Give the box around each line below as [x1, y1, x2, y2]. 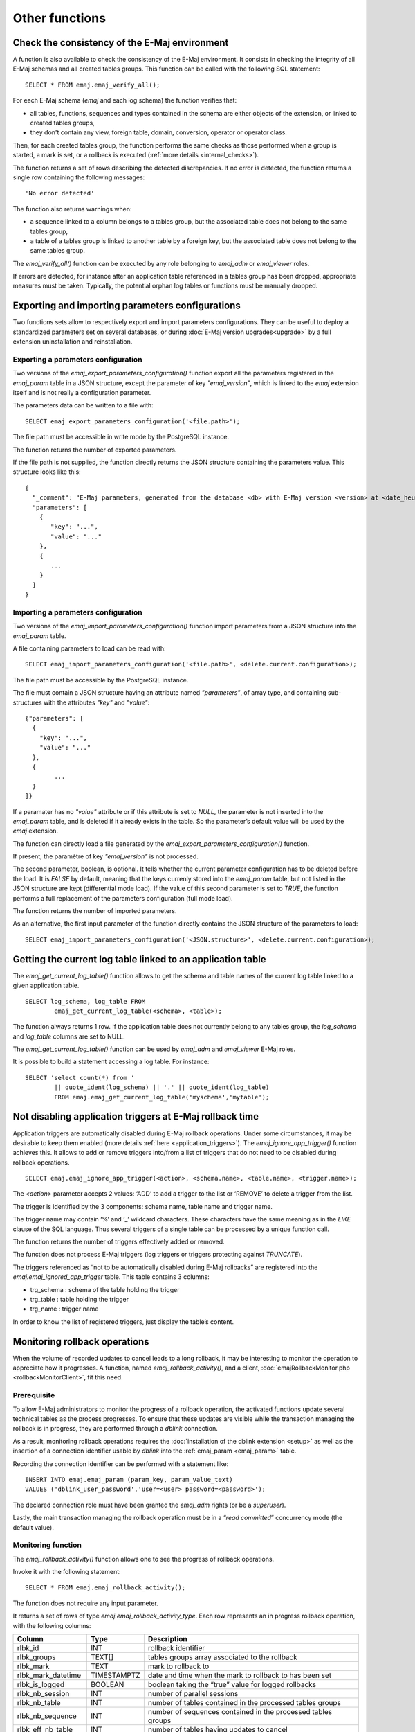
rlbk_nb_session [17, 1689, 70, 1698]
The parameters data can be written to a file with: [12, 401, 154, 409]
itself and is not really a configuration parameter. [12, 389, 151, 397]
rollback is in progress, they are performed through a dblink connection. [12, 1424, 218, 1433]
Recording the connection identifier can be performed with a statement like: [12, 1459, 229, 1468]
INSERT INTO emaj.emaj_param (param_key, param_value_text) [25, 1476, 233, 1483]
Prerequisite [12, 1390, 55, 1400]
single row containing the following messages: [12, 173, 145, 182]
